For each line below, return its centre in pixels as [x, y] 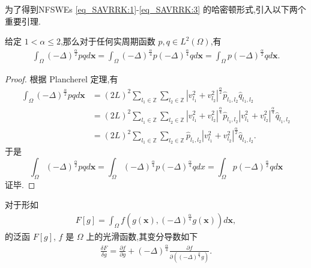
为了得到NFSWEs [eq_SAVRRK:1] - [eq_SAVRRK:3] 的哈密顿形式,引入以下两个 [155, 9]
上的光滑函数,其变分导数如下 [142, 236]
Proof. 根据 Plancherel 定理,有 [62, 78]
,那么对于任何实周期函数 [108, 41]
